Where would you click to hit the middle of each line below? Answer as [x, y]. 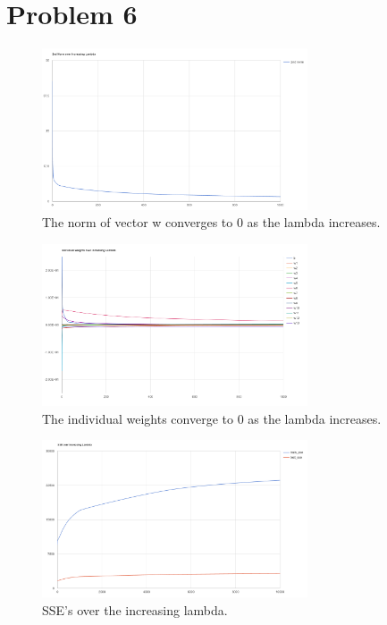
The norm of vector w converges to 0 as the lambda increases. [211, 222]
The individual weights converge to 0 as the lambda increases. [212, 418]
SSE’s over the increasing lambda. [135, 610]
